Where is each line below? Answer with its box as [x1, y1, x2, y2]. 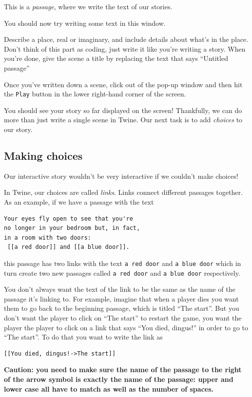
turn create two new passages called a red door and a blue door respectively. [4, 267, 240, 278]
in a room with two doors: [4, 234, 91, 241]
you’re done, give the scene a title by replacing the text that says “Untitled [4, 53, 228, 63]
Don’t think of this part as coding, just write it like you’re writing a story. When [4, 43, 246, 54]
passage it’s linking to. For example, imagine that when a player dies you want [4, 293, 239, 303]
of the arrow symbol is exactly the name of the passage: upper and [4, 374, 233, 384]
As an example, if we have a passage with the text [4, 196, 154, 207]
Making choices [4, 148, 83, 163]
